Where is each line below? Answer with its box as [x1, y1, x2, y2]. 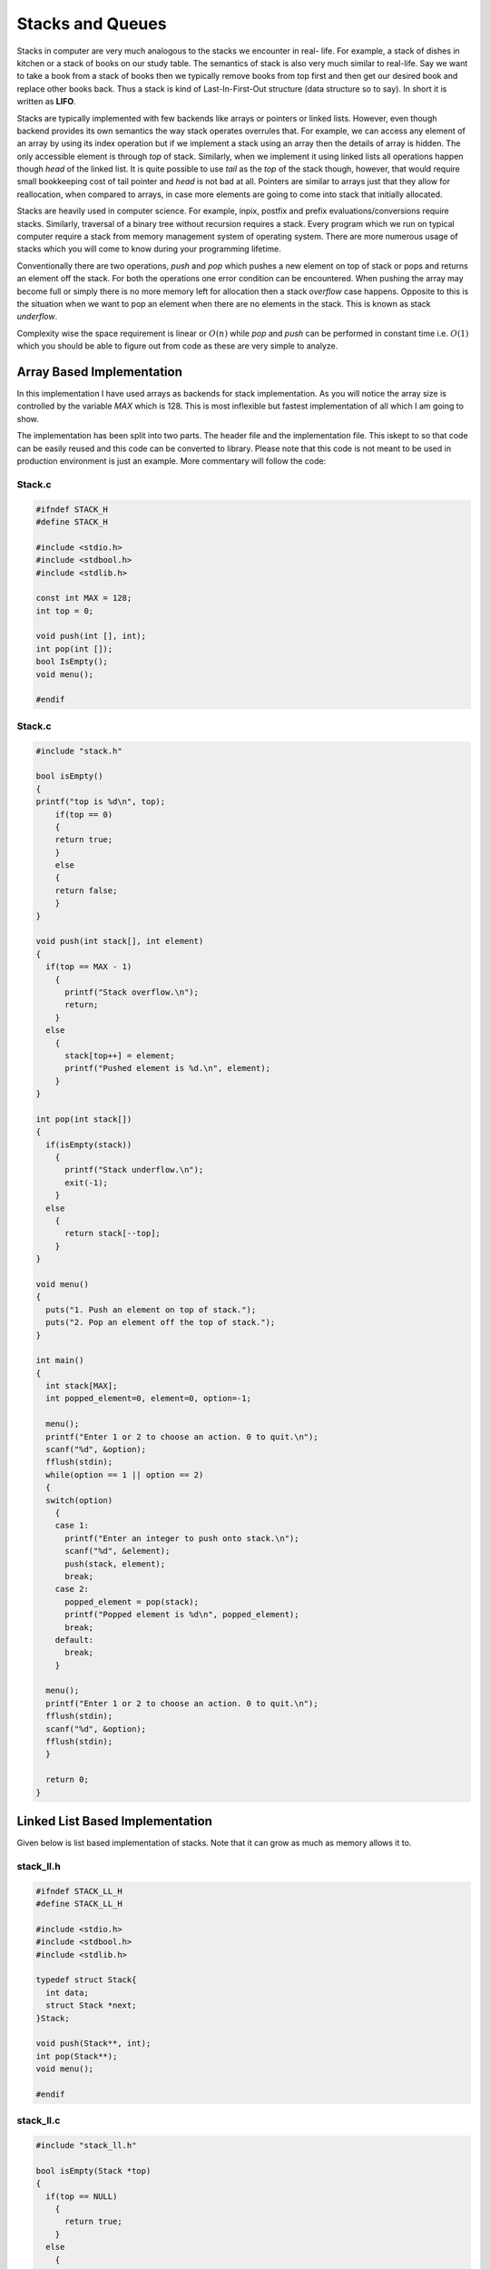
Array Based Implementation [16, 364, 183, 379]
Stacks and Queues [16, 14, 167, 34]
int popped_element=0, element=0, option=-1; [45, 1393, 251, 1404]
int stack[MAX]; [45, 1380, 118, 1391]
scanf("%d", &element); [64, 1546, 171, 1557]
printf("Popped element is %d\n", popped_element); [64, 1609, 299, 1620]
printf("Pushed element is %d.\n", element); [64, 1063, 271, 1074]
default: [54, 1635, 94, 1645]
